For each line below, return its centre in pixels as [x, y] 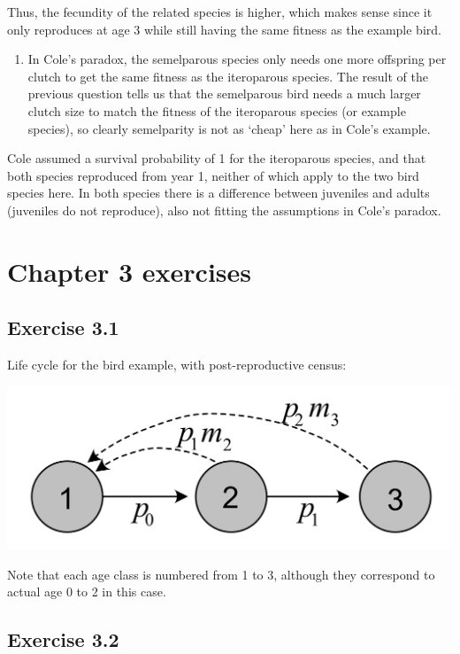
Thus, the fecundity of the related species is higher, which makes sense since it [220, 12]
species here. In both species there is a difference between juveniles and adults [218, 193]
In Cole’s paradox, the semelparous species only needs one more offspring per [237, 59]
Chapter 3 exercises [129, 271]
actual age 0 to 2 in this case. [87, 592]
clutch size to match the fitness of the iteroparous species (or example [217, 110]
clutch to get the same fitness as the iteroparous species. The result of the [228, 76]
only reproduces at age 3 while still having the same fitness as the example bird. [224, 29]
